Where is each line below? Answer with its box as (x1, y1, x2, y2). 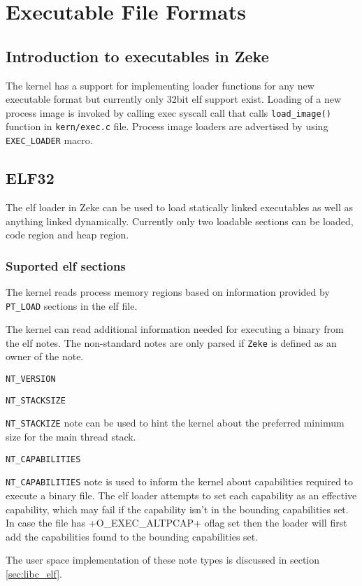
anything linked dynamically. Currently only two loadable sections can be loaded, (6, 213, 354, 228)
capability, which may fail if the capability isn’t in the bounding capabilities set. (6, 501, 349, 516)
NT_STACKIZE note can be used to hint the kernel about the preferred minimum (6, 415, 345, 430)
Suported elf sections (6, 257, 126, 274)
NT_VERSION (6, 374, 56, 385)
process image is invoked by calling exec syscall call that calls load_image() (6, 105, 331, 120)
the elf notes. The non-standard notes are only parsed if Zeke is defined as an (6, 335, 337, 350)
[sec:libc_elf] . (6, 566, 62, 580)
